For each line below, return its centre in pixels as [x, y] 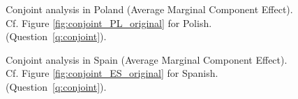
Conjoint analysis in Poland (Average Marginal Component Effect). [149, 9]
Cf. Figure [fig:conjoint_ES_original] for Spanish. [112, 73]
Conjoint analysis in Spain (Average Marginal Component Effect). [147, 59]
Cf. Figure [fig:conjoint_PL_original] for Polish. [109, 22]
